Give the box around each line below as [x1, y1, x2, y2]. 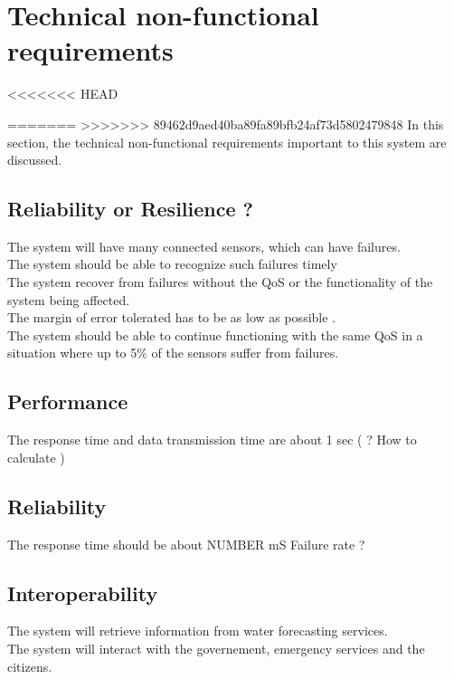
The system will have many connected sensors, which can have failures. [7, 236, 401, 255]
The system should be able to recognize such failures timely [7, 254, 337, 273]
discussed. [7, 150, 62, 169]
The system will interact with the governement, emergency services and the [7, 639, 425, 658]
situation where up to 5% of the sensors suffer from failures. [7, 343, 339, 362]
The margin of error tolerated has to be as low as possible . [7, 308, 336, 327]
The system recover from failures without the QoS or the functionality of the [7, 273, 433, 292]
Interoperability [7, 579, 158, 607]
